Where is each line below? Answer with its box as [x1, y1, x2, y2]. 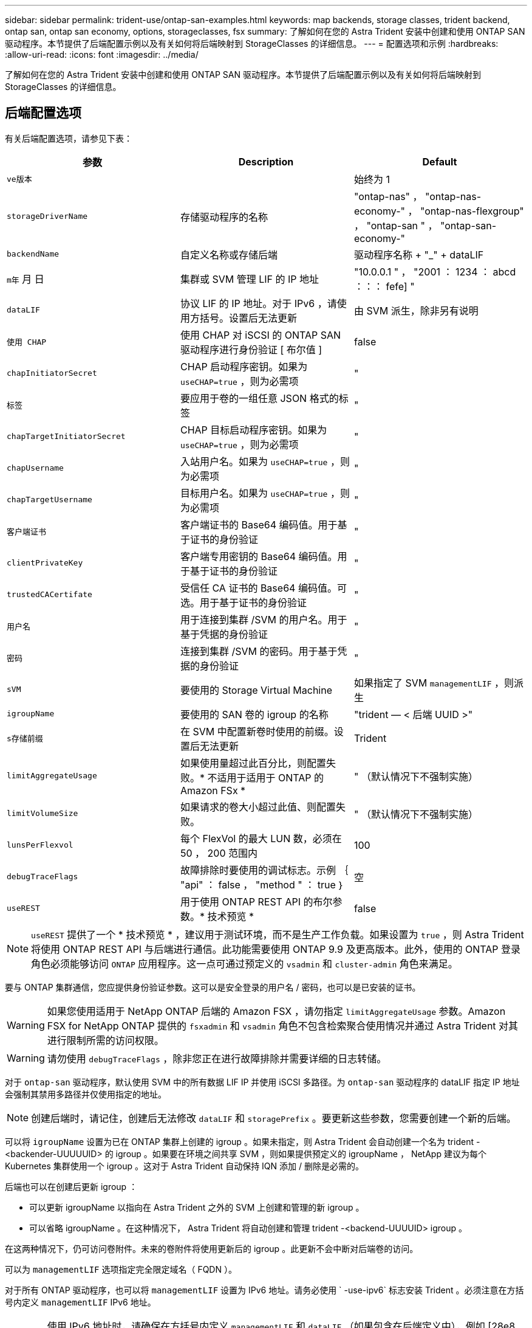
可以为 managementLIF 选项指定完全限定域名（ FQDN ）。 [5, 1264, 237, 1274]
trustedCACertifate [7, 590, 92, 600]
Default [422, 155, 457, 168]
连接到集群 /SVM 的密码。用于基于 [180, 645, 338, 657]
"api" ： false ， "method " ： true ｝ [180, 878, 344, 891]
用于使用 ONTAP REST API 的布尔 [180, 895, 333, 908]
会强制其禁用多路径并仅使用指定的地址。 [5, 1088, 166, 1099]
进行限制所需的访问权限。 [47, 1034, 164, 1046]
